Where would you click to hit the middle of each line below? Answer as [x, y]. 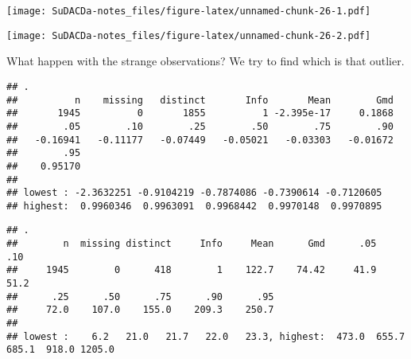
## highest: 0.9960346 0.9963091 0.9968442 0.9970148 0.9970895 [194, 206]
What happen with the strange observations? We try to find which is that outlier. [205, 61]
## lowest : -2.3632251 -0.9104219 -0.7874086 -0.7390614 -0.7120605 [194, 193]
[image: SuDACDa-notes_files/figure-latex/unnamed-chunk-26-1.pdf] [189, 11]
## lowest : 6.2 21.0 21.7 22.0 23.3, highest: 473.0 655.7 [206, 336]
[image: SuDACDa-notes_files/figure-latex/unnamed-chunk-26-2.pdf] [189, 35]
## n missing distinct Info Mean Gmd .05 [192, 244]
